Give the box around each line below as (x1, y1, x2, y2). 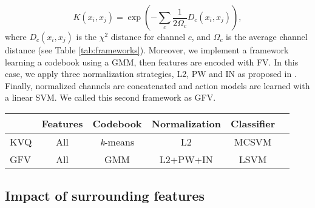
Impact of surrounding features (5, 186, 205, 205)
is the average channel (226, 30, 308, 42)
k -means (100, 134, 135, 149)
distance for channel (110, 30, 186, 42)
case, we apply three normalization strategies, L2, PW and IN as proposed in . (5, 67, 297, 80)
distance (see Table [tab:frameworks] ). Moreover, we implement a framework (5, 44, 289, 56)
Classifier (231, 116, 276, 130)
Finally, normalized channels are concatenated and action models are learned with (5, 79, 310, 92)
